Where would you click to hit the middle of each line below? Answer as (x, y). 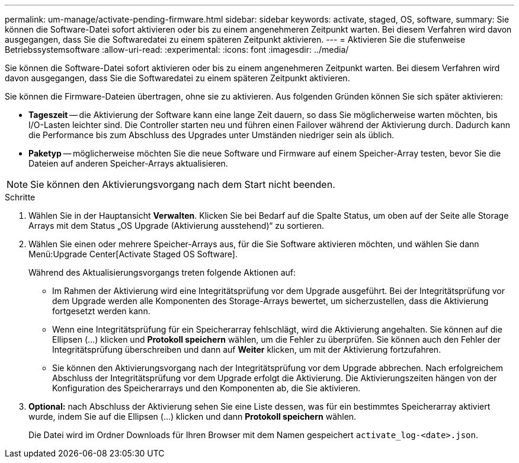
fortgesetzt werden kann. (101, 311)
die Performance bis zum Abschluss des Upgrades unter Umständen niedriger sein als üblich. (212, 135)
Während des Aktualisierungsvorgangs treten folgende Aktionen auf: (162, 272)
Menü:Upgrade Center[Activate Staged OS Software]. (133, 254)
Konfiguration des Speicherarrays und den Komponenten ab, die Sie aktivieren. (206, 388)
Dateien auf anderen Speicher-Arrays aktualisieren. (128, 163)
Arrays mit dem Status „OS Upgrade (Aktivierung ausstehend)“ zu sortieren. (176, 226)
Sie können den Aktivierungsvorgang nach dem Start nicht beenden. (183, 184)
